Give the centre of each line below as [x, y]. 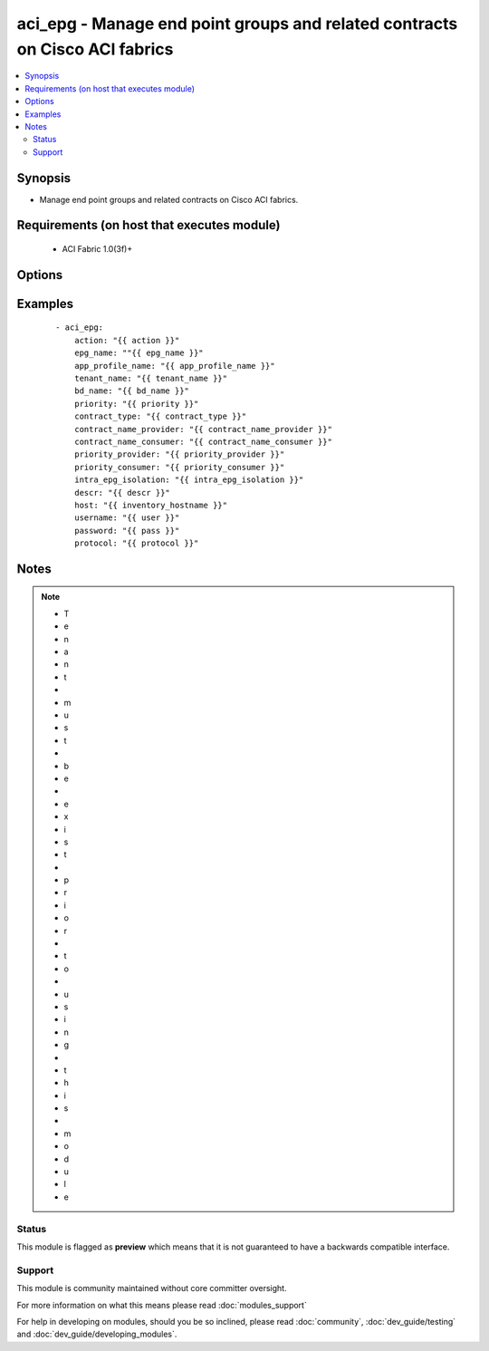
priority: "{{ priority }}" [136, 404]
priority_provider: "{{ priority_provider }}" [179, 454]
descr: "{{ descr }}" [122, 492]
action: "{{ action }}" [127, 340]
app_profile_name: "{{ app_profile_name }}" [174, 366]
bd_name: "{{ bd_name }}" [132, 391]
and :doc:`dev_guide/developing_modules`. [97, 1334]
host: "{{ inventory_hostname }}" [151, 505]
